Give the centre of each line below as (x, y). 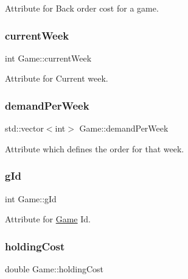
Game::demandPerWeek (124, 128)
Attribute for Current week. (57, 78)
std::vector (24, 128)
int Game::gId (31, 198)
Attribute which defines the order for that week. (95, 148)
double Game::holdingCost (54, 269)
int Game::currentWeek (48, 58)
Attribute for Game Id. (48, 219)
